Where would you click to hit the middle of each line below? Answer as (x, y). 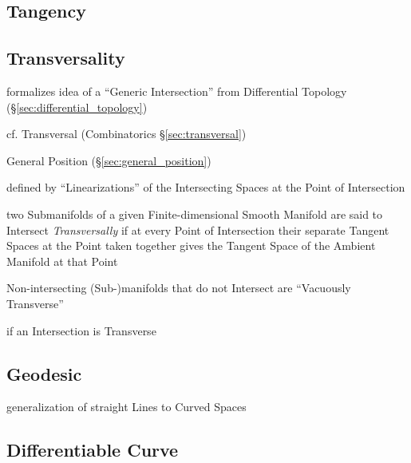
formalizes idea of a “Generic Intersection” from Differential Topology (177, 91)
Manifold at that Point (62, 261)
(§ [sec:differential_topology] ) (77, 107)
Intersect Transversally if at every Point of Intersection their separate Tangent (198, 230)
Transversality (66, 58)
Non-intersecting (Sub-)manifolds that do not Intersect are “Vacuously (179, 288)
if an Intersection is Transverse (81, 330)
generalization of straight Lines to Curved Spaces (126, 407)
